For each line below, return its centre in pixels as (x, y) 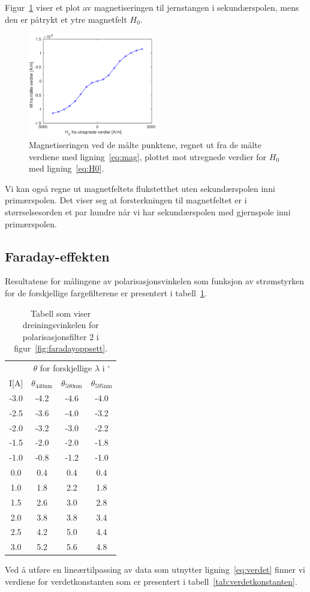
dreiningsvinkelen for (61, 325)
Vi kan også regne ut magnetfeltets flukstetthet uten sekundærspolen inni (140, 188)
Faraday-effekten (57, 256)
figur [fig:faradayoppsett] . (61, 348)
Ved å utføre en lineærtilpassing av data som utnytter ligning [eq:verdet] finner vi (155, 570)
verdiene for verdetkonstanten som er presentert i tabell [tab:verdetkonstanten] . (151, 581)
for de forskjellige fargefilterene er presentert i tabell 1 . (106, 292)
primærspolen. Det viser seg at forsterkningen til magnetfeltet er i (126, 200)
